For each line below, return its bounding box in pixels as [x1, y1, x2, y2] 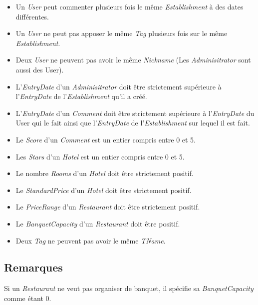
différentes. [15, 11, 49, 21]
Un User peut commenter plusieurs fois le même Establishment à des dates [15, 1, 244, 11]
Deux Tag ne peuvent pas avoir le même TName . [15, 235, 166, 245]
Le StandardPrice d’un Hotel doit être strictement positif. [15, 184, 192, 195]
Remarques [4, 259, 63, 275]
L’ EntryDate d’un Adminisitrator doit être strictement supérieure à [15, 81, 222, 91]
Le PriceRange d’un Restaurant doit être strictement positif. [15, 201, 200, 212]
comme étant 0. [4, 292, 51, 303]
